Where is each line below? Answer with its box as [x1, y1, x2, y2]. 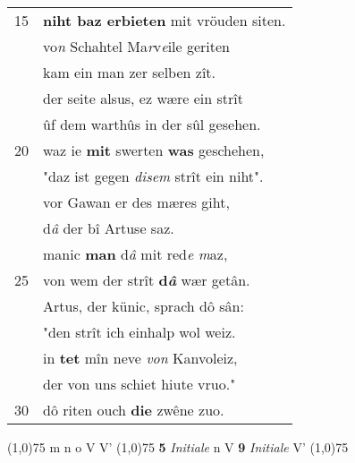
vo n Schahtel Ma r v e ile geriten [43, 36, 231, 56]
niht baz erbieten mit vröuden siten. [43, 10, 286, 30]
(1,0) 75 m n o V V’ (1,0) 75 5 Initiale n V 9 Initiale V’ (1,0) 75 [7, 438, 349, 456]
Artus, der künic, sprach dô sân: [43, 296, 244, 316]
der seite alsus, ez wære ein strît [43, 88, 244, 108]
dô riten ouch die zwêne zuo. [43, 399, 224, 420]
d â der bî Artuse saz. [43, 218, 174, 238]
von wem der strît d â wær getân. [43, 270, 250, 290]
